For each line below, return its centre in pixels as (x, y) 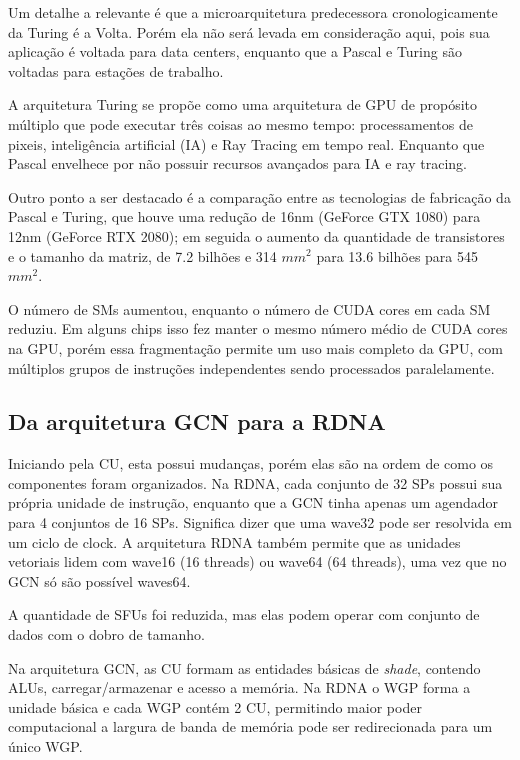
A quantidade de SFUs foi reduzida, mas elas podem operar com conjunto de (244, 614)
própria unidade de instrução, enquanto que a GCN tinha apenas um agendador (253, 502)
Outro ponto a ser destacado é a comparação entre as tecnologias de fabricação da (259, 196)
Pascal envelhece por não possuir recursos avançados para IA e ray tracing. (238, 163)
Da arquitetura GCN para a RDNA (197, 421)
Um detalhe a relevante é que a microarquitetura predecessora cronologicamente (253, 12)
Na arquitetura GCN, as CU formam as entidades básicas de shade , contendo (244, 667)
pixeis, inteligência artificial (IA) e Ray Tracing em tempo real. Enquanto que (246, 143)
